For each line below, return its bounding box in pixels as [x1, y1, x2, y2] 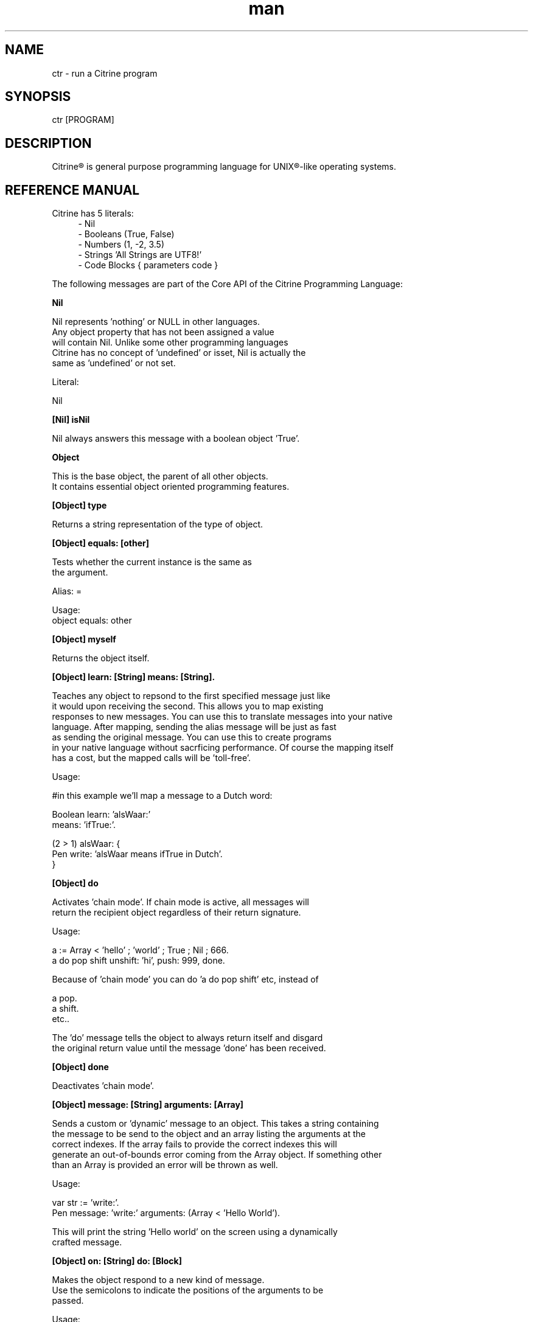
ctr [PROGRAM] [52, 114, 114, 125]
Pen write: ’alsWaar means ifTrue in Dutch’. [52, 849, 223, 860]
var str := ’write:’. [52, 1197, 119, 1208]
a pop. [52, 993, 77, 1004]
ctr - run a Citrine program [52, 68, 158, 78]
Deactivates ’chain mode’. [52, 1080, 155, 1091]
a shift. [52, 1003, 79, 1014]
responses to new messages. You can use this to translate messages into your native [52, 711, 393, 722]
